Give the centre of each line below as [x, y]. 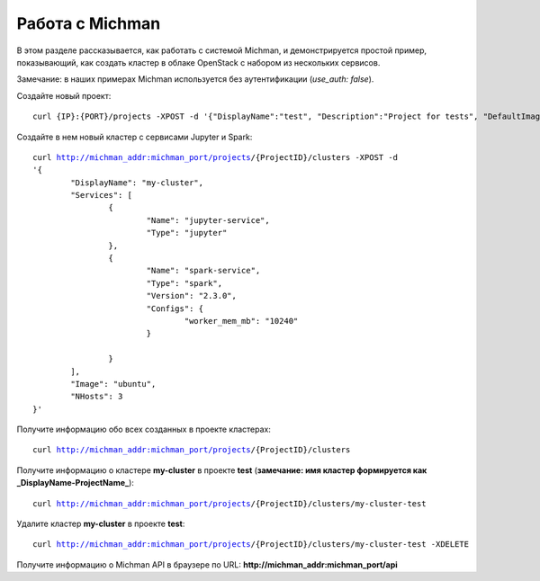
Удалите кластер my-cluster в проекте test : [101, 524]
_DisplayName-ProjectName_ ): [76, 483]
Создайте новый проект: [64, 95]
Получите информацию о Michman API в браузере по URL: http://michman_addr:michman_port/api [207, 564]
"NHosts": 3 [97, 397]
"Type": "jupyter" [187, 233]
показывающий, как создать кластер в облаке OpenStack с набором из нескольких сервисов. [198, 62]
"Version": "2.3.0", [192, 296]
